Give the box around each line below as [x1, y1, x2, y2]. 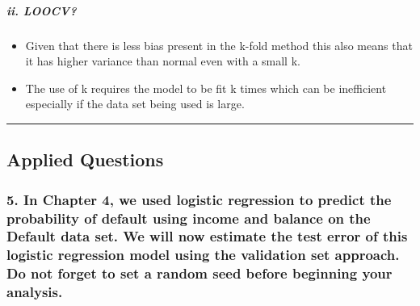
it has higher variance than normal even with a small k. [25, 52, 300, 69]
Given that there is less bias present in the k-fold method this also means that [25, 36, 413, 53]
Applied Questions [6, 147, 164, 172]
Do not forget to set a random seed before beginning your [6, 263, 393, 283]
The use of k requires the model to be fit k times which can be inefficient [25, 79, 387, 96]
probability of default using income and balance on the [6, 207, 371, 228]
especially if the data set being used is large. [25, 95, 245, 112]
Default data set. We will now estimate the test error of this [6, 226, 408, 246]
